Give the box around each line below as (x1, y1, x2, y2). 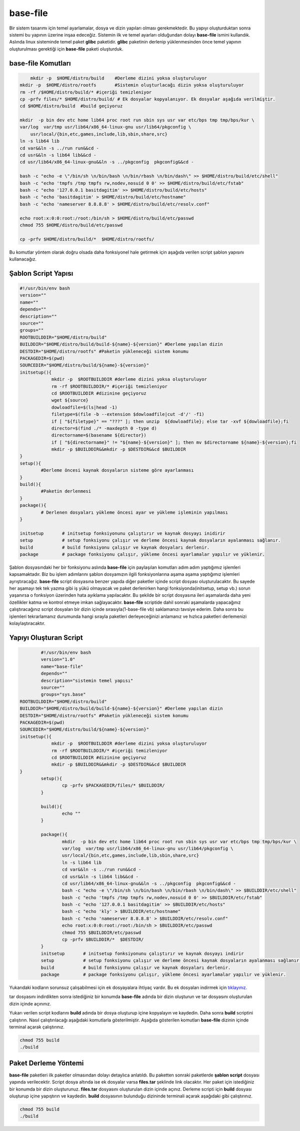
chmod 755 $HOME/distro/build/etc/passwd (19, 222, 123, 228)
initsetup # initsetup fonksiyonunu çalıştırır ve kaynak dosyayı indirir (40, 950, 244, 956)
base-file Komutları (9, 59, 71, 68)
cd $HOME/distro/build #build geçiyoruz (19, 103, 123, 109)
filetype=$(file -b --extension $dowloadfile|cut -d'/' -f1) (51, 412, 204, 417)
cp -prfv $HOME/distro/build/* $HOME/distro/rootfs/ (19, 236, 154, 242)
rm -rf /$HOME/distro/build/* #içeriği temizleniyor (19, 89, 152, 95)
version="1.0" (40, 657, 75, 662)
